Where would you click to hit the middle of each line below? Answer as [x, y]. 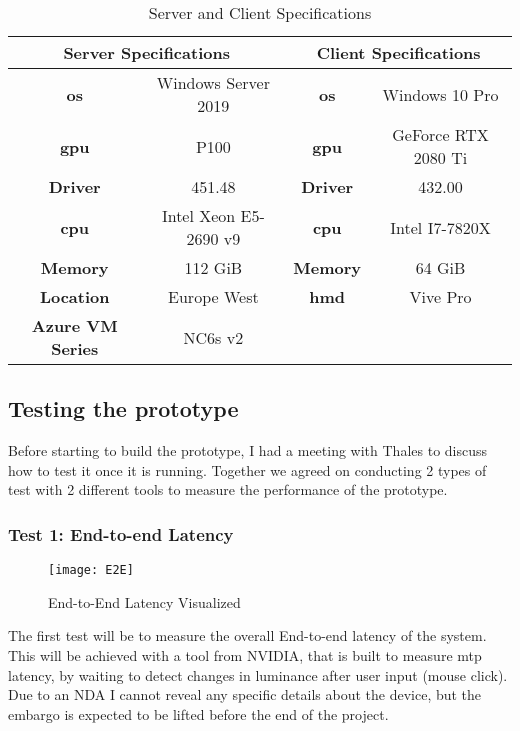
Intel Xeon [198, 215]
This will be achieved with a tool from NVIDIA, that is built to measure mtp [245, 655]
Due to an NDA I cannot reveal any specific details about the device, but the [245, 694]
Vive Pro [440, 296]
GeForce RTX [440, 134]
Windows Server [213, 82]
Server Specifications [146, 52]
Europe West [213, 296]
